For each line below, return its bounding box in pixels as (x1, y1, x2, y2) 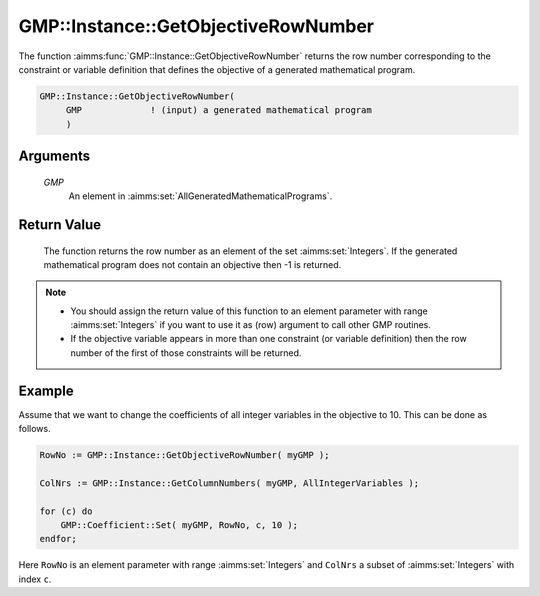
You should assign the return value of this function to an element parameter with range (70, 305, 429, 317)
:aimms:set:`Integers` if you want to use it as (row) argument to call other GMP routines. (70, 319, 432, 331)
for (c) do (39, 505, 93, 517)
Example (18, 382, 74, 399)
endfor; (39, 533, 77, 545)
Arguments (18, 148, 91, 165)
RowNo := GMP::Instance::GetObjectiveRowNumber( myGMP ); (39, 450, 330, 461)
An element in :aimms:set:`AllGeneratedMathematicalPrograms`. (68, 190, 333, 202)
